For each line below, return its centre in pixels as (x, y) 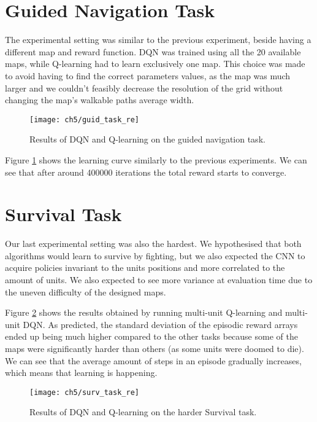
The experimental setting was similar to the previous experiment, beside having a (158, 40)
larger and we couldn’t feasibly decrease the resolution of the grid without (144, 88)
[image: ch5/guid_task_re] (84, 119)
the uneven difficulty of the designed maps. (86, 291)
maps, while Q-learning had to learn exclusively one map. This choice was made (155, 64)
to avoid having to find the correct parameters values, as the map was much (148, 75)
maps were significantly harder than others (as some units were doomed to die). (155, 348)
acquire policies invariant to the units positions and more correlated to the (145, 268)
